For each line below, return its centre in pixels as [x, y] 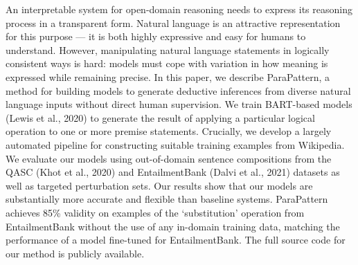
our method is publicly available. [75, 253]
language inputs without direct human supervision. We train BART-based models [179, 104]
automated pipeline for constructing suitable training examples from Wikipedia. [175, 144]
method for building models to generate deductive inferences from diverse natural [178, 90]
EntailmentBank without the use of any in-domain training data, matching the [173, 226]
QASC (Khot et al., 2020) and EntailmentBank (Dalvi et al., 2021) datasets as [173, 172]
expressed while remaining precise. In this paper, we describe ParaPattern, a [168, 76]
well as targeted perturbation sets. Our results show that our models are [159, 185]
